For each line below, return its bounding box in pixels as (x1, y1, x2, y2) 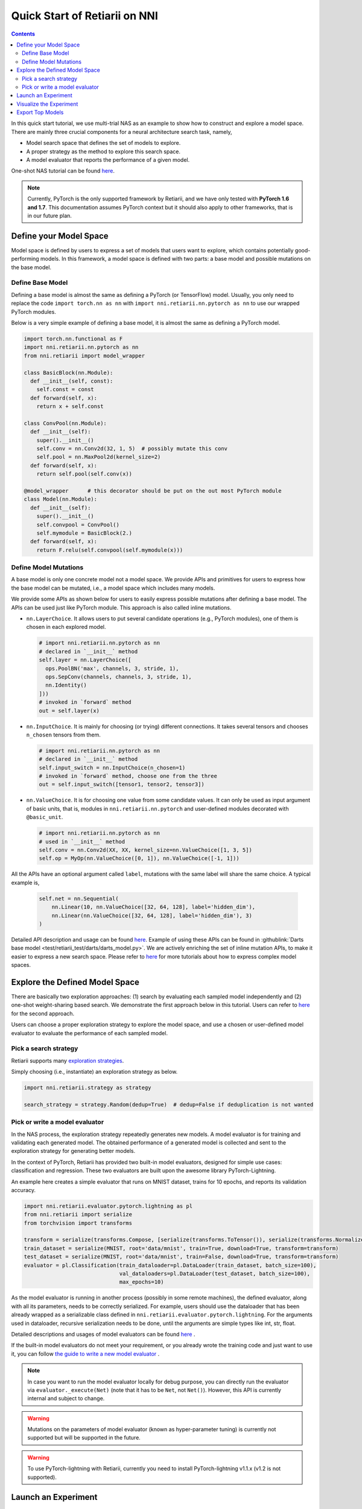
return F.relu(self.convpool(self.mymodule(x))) (36, 546, 183, 554)
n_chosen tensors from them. (26, 731, 101, 738)
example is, (11, 879, 40, 886)
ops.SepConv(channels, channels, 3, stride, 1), (45, 673, 192, 680)
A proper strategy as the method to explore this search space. (26, 148, 181, 155)
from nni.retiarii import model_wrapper (24, 352, 145, 359)
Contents (11, 30, 36, 37)
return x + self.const (36, 403, 104, 410)
